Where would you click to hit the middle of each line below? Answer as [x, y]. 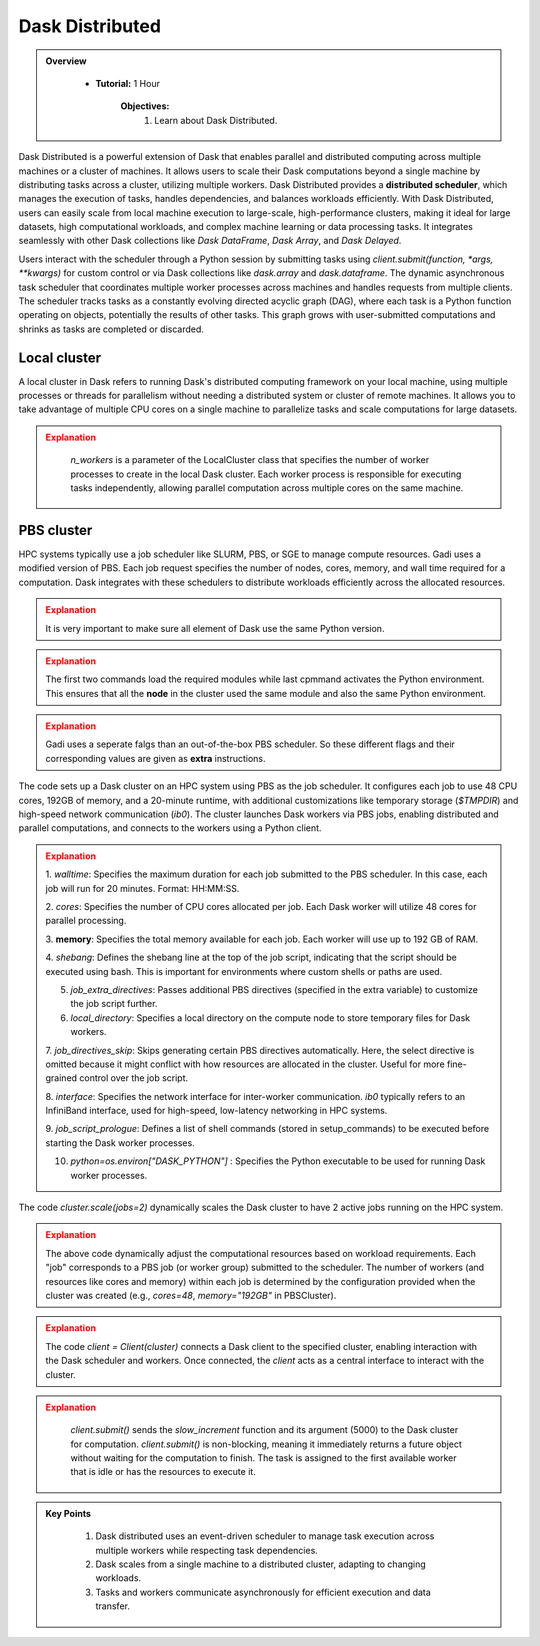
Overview [66, 61]
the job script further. [114, 1004]
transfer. [112, 1606]
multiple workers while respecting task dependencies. [207, 1550]
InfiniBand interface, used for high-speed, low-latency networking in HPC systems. [216, 1111]
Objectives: [145, 106]
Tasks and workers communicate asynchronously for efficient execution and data [263, 1592]
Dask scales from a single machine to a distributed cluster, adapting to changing [261, 1564]
